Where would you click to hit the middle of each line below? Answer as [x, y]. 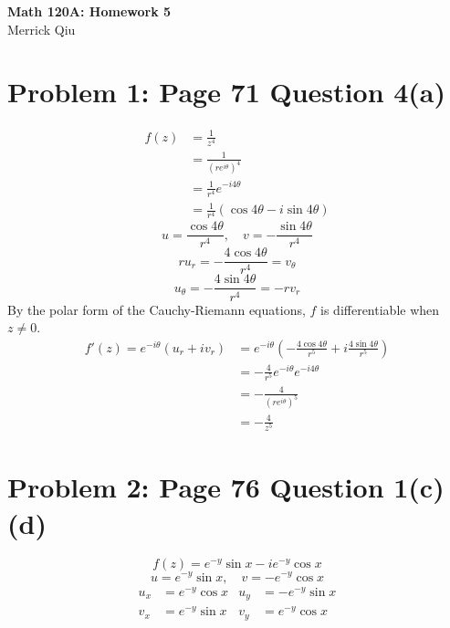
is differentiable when [380, 309]
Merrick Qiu [42, 29]
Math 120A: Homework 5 [89, 11]
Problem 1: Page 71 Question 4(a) [227, 92]
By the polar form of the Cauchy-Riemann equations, [157, 309]
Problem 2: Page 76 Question [196, 487]
